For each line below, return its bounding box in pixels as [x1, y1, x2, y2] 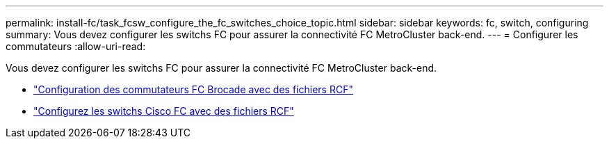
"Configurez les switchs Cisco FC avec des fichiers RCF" [33, 105, 294, 117]
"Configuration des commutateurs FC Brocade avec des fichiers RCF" [33, 83, 353, 95]
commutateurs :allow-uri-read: [6, 40, 146, 52]
